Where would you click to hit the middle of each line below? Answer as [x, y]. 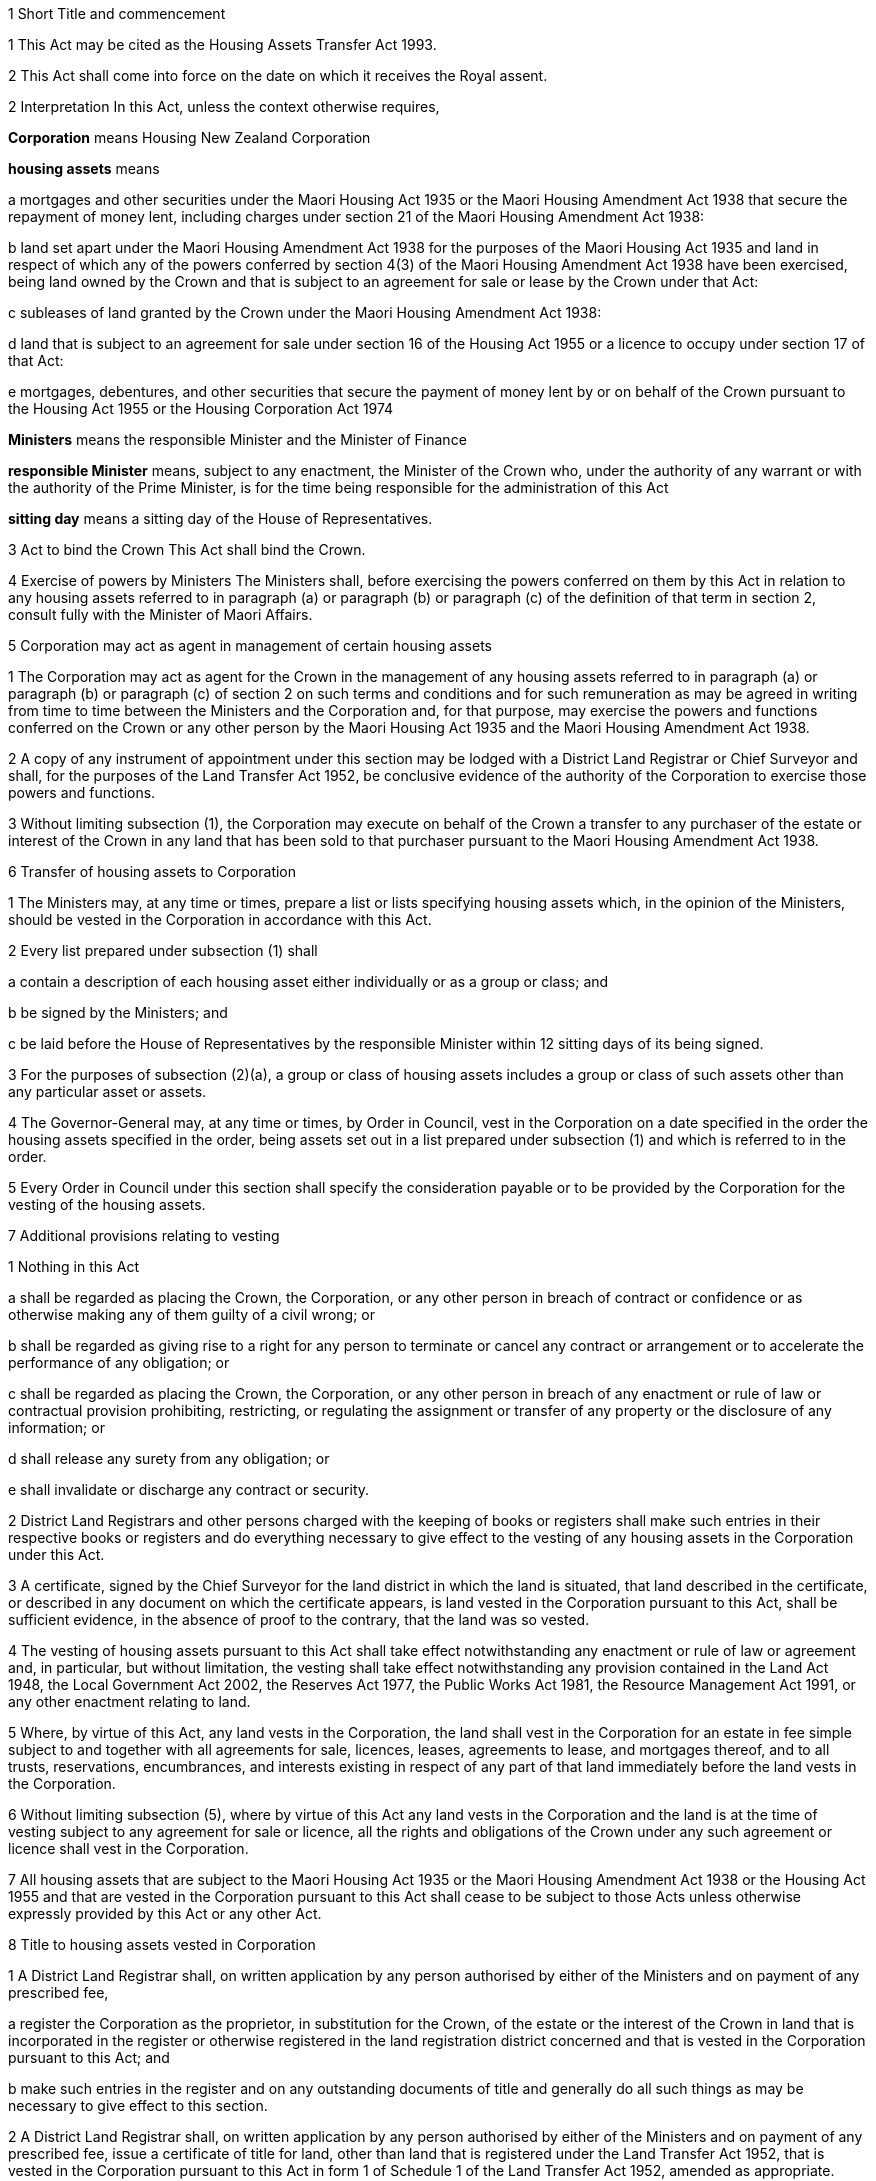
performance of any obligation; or [119, 1362]
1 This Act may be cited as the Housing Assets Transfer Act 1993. [222, 44]
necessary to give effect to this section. [138, 2105]
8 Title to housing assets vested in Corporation [162, 1944]
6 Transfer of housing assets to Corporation [152, 871]
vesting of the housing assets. [107, 1204]
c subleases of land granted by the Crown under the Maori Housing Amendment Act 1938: [305, 312]
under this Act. [56, 1554]
